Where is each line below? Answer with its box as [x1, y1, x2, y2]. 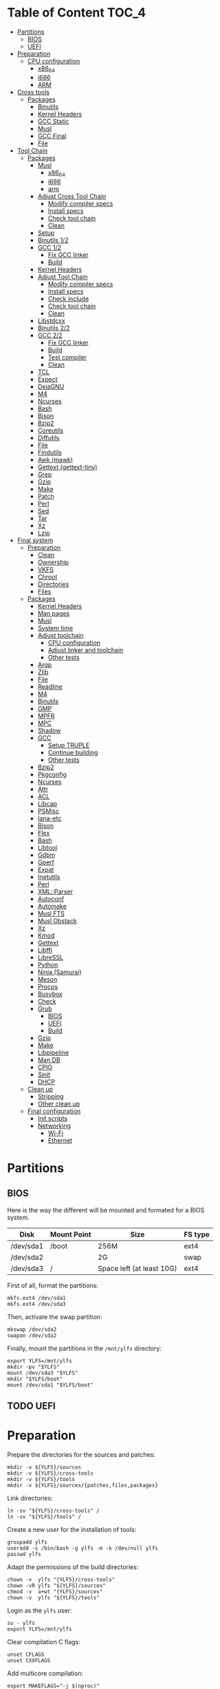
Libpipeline [37, 1048, 69, 1057]
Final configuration [27, 1107, 81, 1115]
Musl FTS [37, 909, 65, 918]
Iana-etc [37, 814, 62, 822]
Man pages [37, 609, 70, 617]
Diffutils [37, 433, 60, 442]
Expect [37, 375, 58, 383]
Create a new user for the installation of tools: [7, 1525, 137, 1533]
